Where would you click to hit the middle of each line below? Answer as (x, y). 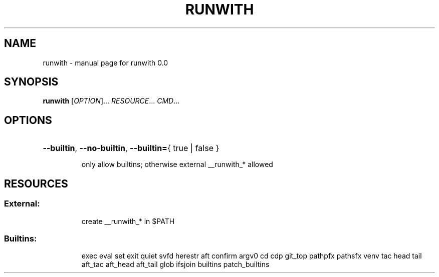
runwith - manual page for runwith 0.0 (105, 62)
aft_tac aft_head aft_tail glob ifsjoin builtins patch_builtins (175, 264)
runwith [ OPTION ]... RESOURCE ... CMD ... (111, 101)
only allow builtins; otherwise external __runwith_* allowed (177, 164)
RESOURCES (36, 183)
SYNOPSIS (31, 82)
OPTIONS (28, 120)
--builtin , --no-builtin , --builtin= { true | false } (131, 148)
